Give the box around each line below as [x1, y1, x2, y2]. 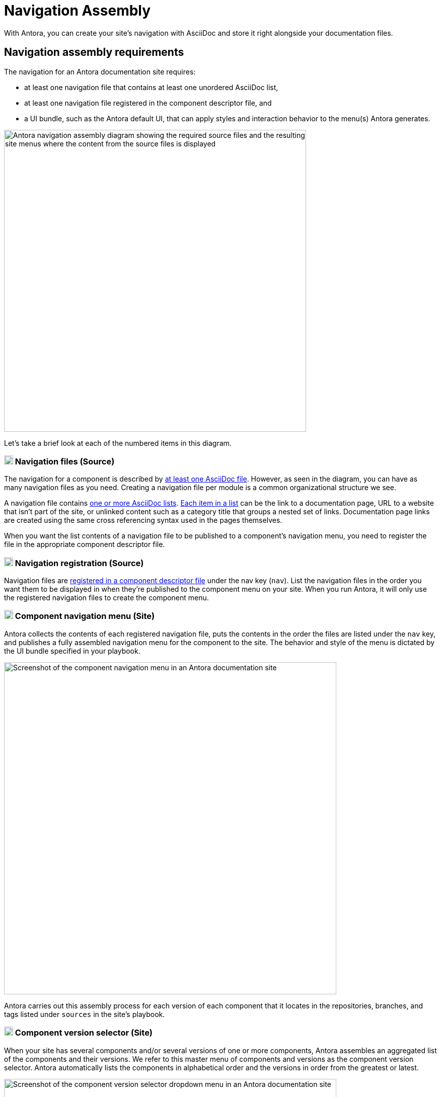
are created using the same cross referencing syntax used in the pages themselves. [4, 516, 282, 525]
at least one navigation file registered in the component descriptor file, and [24, 98, 272, 107]
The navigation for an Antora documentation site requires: [4, 67, 196, 76]
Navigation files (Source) [15, 456, 115, 466]
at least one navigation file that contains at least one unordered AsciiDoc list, [24, 83, 278, 92]
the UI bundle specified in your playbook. [4, 646, 140, 655]
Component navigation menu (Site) [15, 611, 155, 621]
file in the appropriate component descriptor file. [4, 540, 165, 549]
